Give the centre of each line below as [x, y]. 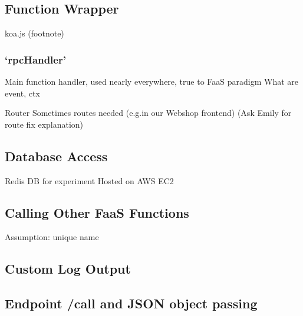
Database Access [56, 156]
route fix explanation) [44, 124]
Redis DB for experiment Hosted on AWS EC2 [89, 180]
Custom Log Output [68, 269]
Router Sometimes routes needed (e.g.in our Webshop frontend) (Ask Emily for [148, 113]
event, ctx [22, 93]
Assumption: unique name [52, 237]
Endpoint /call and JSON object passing [131, 303]
